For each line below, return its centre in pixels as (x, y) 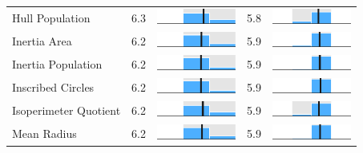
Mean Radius (44, 133)
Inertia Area (42, 40)
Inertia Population (57, 63)
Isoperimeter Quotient (67, 110)
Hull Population (51, 17)
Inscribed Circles (53, 86)
